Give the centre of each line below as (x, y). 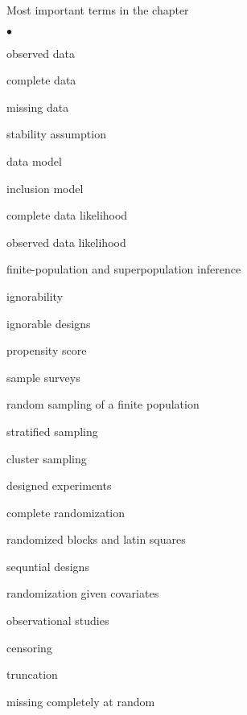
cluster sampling (47, 458)
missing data (38, 107)
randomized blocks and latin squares (96, 539)
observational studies (58, 620)
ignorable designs (49, 323)
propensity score (47, 350)
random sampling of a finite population (103, 404)
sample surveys (43, 377)
